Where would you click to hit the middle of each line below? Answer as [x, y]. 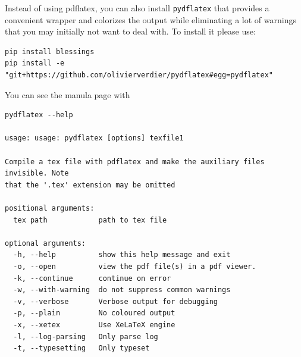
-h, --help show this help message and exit [122, 255]
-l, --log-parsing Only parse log [86, 336]
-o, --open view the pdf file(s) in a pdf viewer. [135, 266]
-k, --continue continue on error [92, 278]
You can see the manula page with [68, 94]
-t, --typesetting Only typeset [81, 348]
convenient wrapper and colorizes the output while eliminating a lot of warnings [150, 19]
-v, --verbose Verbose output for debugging [115, 301]
